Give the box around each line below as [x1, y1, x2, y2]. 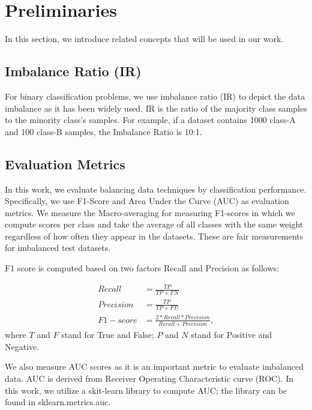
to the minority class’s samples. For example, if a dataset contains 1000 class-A [5, 113, 296, 126]
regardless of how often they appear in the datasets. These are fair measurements [5, 229, 304, 242]
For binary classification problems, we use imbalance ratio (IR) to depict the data [5, 89, 305, 102]
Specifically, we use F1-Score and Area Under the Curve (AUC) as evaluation [5, 194, 289, 207]
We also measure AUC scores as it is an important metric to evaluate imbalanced [5, 360, 304, 373]
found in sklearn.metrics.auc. [5, 396, 111, 408]
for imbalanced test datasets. [5, 241, 111, 254]
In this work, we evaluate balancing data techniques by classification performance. [5, 182, 307, 195]
